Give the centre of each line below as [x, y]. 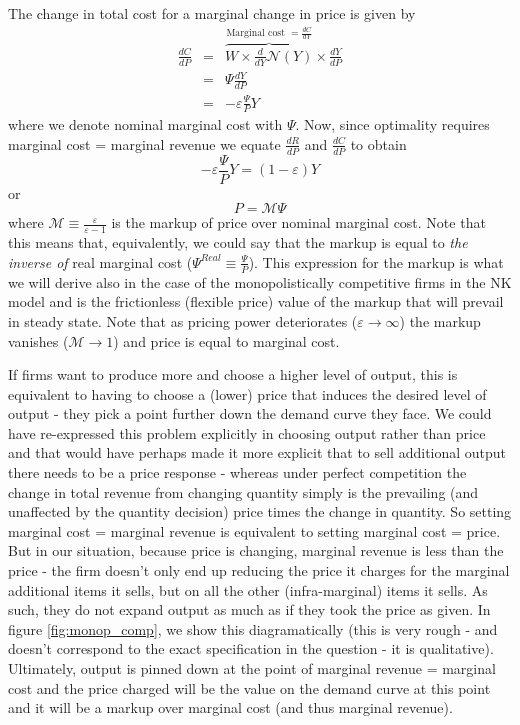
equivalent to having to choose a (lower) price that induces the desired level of [247, 393]
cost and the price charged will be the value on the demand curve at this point [249, 687]
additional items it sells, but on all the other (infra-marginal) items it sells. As [248, 589]
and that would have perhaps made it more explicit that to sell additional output [257, 452]
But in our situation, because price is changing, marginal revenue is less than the [256, 550]
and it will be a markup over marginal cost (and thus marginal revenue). [230, 707]
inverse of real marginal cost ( [100, 261]
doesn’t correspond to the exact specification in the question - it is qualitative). [251, 648]
